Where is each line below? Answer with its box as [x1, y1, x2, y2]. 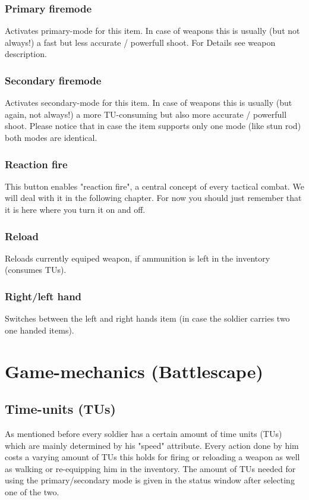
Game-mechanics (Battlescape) [5, 359, 263, 383]
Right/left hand [5, 288, 82, 303]
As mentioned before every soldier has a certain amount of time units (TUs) [5, 427, 282, 439]
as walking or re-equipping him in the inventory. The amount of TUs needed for [5, 462, 296, 474]
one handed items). [5, 323, 74, 336]
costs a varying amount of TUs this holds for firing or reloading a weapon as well [5, 451, 300, 463]
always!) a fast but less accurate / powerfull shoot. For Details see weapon [5, 36, 276, 48]
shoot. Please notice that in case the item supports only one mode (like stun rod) [5, 120, 301, 132]
